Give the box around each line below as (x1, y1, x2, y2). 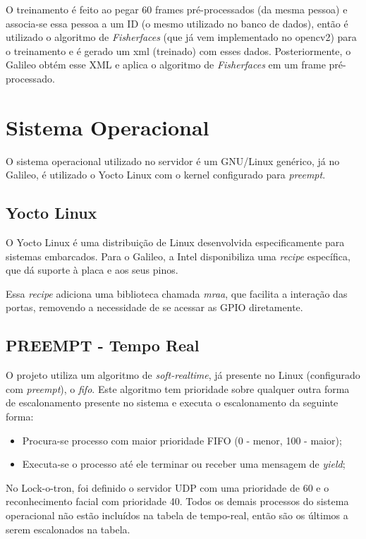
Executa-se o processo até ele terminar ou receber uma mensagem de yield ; (22, 456, 346, 471)
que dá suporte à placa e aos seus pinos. (6, 262, 178, 277)
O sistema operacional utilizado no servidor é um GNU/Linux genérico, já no (6, 153, 340, 168)
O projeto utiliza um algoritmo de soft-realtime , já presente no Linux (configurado (6, 368, 360, 382)
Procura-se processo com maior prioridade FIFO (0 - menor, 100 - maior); (22, 432, 342, 447)
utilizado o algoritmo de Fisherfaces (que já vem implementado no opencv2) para (6, 30, 357, 44)
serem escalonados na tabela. (6, 521, 130, 536)
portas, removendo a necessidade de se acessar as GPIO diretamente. (6, 300, 303, 315)
